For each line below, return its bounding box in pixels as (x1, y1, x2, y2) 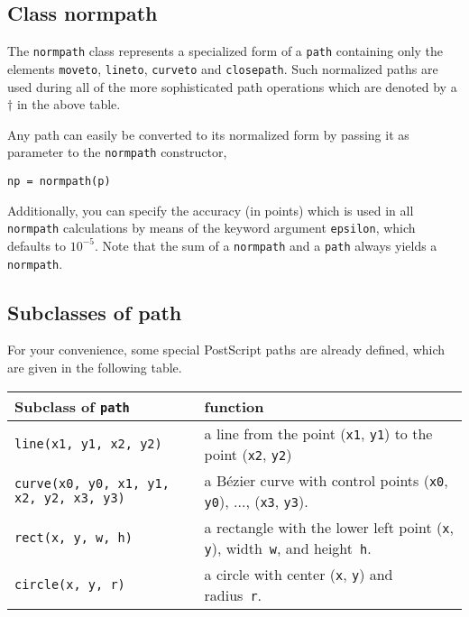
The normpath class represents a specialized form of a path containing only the (7, 41, 444, 60)
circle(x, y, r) (14, 576, 125, 592)
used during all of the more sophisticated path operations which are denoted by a (7, 77, 457, 96)
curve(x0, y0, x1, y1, (14, 475, 170, 491)
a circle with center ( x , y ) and (204, 563, 393, 585)
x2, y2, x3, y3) (14, 490, 125, 505)
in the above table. (16, 95, 121, 114)
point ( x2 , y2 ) (204, 443, 292, 465)
